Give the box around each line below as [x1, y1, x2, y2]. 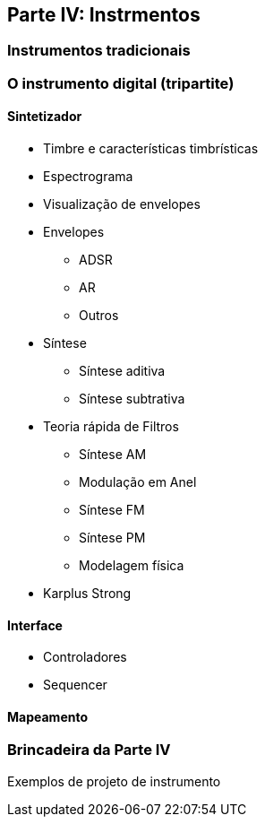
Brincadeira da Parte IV [7, 741, 171, 759]
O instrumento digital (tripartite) [7, 74, 235, 92]
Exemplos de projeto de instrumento [7, 773, 221, 789]
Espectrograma [43, 169, 133, 185]
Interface [7, 617, 63, 633]
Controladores [43, 649, 127, 665]
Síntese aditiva [79, 363, 166, 379]
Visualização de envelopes [43, 196, 201, 213]
